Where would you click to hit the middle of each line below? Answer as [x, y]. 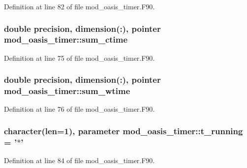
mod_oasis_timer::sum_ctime [66, 39]
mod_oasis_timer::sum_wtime [67, 91]
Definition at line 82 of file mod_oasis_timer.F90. [79, 6]
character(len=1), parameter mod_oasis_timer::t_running [123, 131]
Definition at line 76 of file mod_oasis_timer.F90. [79, 109]
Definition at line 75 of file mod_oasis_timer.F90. [79, 58]
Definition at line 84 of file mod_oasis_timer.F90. [79, 160]
